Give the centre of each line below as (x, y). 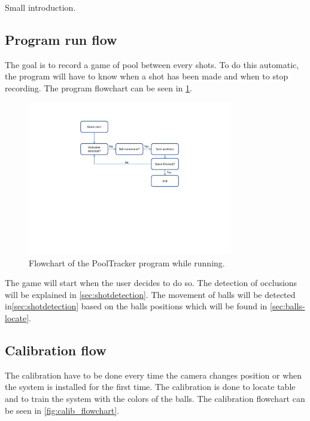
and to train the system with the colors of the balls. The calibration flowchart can (155, 398)
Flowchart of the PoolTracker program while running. (127, 262)
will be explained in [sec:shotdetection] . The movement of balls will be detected (150, 294)
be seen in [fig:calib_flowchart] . (62, 410)
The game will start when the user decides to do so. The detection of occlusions (151, 283)
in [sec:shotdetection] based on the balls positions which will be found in (136, 306)
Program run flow (61, 39)
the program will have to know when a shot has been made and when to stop (147, 76)
